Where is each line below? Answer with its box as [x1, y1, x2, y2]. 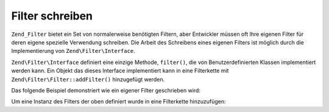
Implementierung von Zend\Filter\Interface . [11, 47, 135, 55]
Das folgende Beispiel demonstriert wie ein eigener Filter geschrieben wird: [11, 86, 201, 94]
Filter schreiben [11, 9, 93, 23]
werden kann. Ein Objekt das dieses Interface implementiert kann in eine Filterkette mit [11, 67, 229, 74]
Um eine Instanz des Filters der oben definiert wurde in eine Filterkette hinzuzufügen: [11, 98, 226, 105]
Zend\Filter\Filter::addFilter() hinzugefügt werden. [11, 75, 164, 83]
